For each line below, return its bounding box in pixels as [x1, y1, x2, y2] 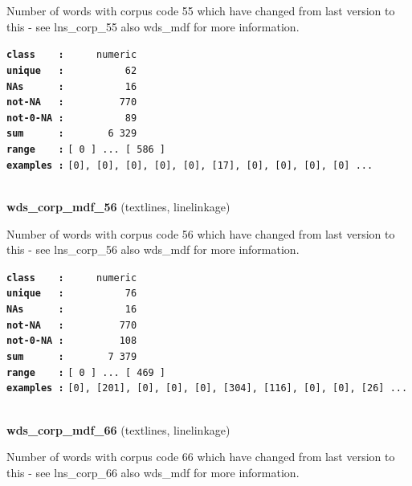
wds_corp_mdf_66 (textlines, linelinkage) [6, 421, 230, 438]
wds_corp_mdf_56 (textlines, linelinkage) [6, 198, 230, 215]
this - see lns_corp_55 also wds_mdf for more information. [6, 18, 300, 35]
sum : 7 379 [6, 351, 137, 363]
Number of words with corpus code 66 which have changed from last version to [6, 448, 395, 465]
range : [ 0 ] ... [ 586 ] [6, 144, 166, 156]
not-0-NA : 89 [6, 112, 137, 124]
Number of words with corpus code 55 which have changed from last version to [6, 2, 395, 18]
